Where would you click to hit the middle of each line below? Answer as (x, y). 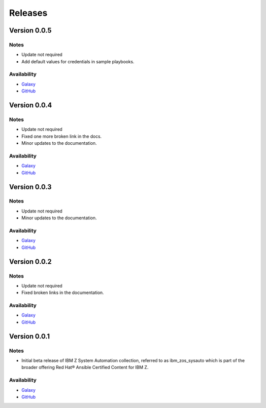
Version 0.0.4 (31, 105)
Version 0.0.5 (30, 30)
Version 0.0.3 (30, 187)
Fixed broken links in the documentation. (63, 293)
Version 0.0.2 (30, 262)
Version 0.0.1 (30, 336)
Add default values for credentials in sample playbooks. (78, 61)
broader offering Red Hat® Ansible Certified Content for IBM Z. (85, 367)
